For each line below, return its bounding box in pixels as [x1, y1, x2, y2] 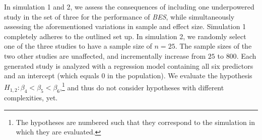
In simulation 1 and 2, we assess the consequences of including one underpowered [4, 2, 254, 12]
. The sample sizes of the [175, 41, 252, 51]
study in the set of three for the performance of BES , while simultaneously [4, 11, 235, 22]
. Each [236, 50, 256, 61]
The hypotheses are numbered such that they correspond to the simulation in [16, 116, 255, 127]
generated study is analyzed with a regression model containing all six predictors [4, 60, 253, 71]
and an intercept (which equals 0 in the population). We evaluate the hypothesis [4, 70, 252, 81]
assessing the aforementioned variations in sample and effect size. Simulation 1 [4, 21, 246, 32]
